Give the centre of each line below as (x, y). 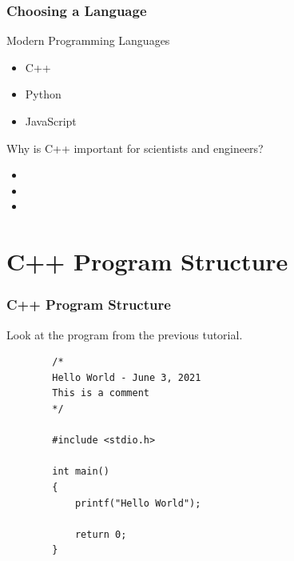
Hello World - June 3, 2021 (127, 377)
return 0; (101, 534)
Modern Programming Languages (88, 40)
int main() (81, 472)
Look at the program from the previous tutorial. (125, 334)
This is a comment (101, 393)
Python (43, 94)
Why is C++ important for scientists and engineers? (135, 148)
